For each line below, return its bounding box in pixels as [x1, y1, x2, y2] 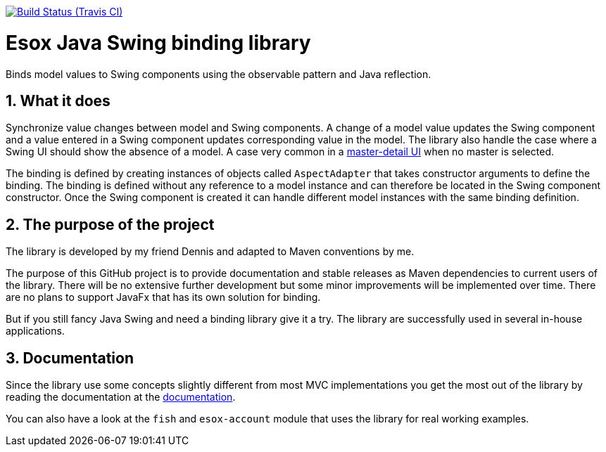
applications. [6, 325, 65, 337]
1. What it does [6, 91, 111, 110]
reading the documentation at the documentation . [6, 391, 236, 403]
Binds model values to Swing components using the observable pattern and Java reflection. [6, 67, 431, 80]
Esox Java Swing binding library [6, 30, 311, 55]
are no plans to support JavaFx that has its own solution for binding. [6, 291, 321, 304]
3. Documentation [6, 349, 134, 367]
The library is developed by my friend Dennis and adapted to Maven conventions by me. [6, 245, 415, 258]
